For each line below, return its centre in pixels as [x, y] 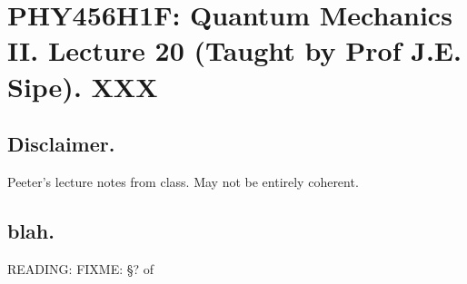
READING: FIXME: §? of [81, 268]
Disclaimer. [61, 144]
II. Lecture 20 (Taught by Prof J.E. [234, 50]
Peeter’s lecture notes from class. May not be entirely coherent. [183, 181]
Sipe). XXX [83, 86]
